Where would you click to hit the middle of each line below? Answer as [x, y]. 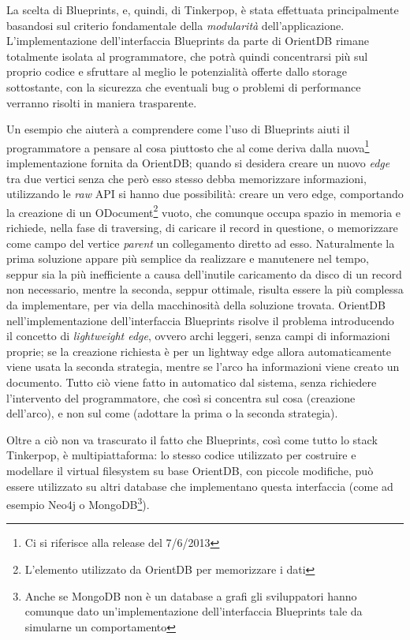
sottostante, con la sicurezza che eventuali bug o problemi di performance [184, 86]
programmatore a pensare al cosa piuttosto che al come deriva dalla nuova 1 [188, 146]
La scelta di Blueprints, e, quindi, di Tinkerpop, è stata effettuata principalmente [203, 9]
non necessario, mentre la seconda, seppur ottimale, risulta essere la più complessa [205, 289]
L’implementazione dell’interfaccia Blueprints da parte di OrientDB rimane [188, 41]
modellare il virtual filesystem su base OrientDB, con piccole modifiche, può [190, 470]
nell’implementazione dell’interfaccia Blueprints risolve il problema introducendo [200, 320]
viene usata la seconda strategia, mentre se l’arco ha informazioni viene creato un [203, 367]
